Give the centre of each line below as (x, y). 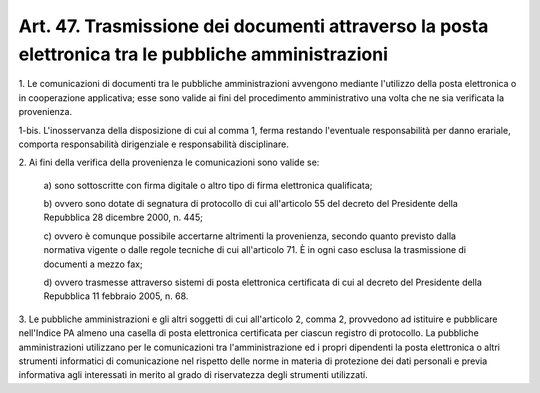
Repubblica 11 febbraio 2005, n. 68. (116, 296)
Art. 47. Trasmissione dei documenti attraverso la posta (253, 26)
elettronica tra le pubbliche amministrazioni (203, 54)
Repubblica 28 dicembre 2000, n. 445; (123, 217)
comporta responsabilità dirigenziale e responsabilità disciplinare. (153, 144)
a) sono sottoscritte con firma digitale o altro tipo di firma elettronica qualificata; (208, 185)
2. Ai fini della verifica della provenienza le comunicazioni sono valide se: (169, 162)
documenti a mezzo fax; (93, 264)
